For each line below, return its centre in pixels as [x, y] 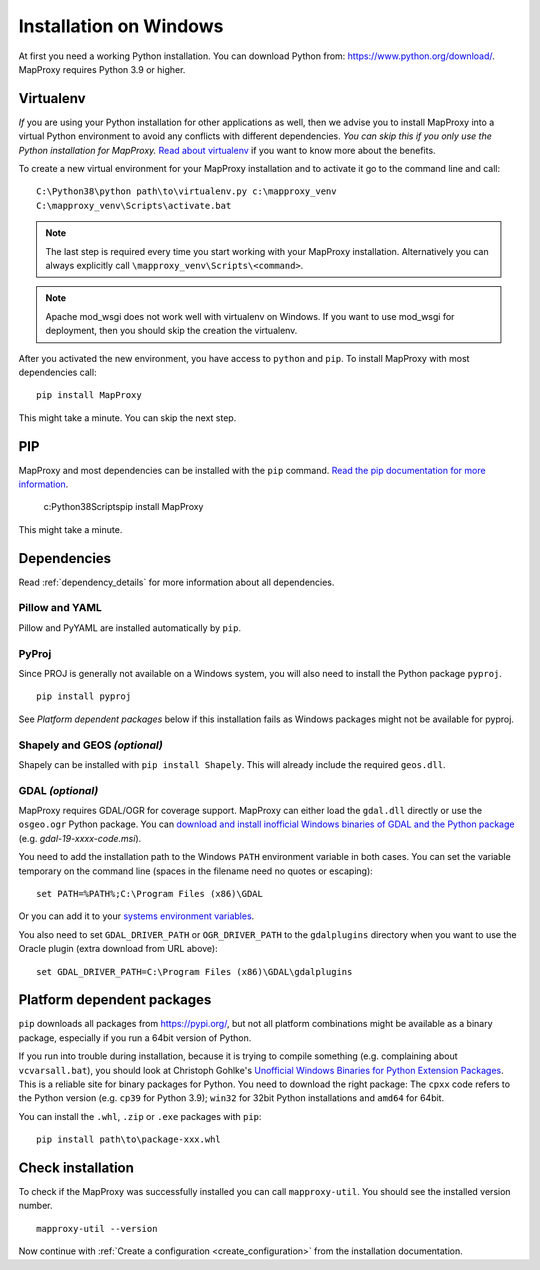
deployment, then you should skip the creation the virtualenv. [171, 331]
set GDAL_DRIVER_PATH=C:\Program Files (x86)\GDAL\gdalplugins [194, 971]
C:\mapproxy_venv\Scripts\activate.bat [134, 205]
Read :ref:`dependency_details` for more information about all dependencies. [176, 582]
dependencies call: [57, 372]
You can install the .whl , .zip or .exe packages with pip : [140, 1116]
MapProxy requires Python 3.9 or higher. [102, 69]
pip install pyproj [84, 696]
